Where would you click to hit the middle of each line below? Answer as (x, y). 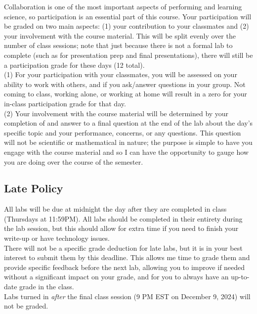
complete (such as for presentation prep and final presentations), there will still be (128, 55)
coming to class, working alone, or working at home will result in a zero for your (126, 94)
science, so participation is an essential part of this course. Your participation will (128, 16)
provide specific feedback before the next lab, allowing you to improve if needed (125, 267)
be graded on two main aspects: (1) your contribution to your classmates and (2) (127, 26)
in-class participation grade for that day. (65, 103)
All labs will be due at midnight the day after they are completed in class (115, 209)
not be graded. (26, 306)
